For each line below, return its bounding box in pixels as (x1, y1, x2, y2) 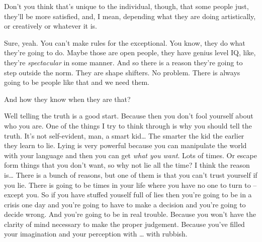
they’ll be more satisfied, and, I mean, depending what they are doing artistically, (4, 11, 256, 21)
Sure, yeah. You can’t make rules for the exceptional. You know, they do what (4, 37, 245, 48)
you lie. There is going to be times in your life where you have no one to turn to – (4, 179, 257, 190)
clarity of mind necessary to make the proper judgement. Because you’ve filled (4, 218, 245, 229)
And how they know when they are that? (4, 93, 131, 104)
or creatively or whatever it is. (4, 21, 97, 31)
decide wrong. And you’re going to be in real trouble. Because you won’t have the (4, 209, 256, 219)
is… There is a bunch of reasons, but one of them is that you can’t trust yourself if (4, 169, 257, 180)
